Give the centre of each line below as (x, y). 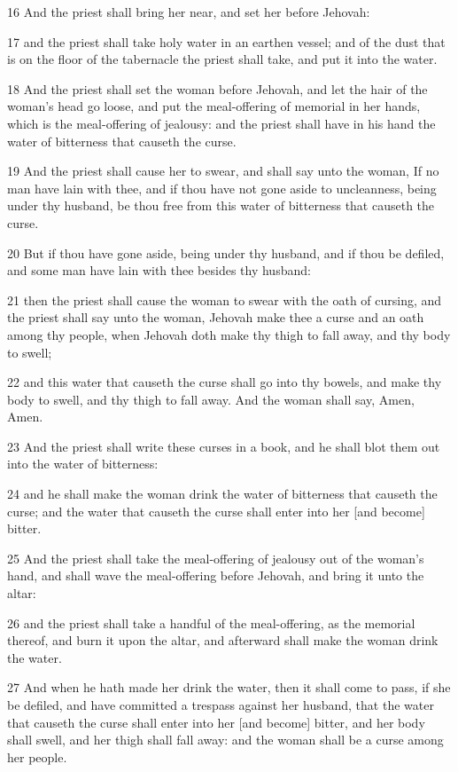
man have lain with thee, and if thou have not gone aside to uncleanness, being (222, 188)
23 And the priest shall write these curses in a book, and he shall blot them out (224, 446)
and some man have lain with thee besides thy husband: (159, 270)
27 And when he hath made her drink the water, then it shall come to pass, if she (229, 687)
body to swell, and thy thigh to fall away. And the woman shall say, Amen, (211, 399)
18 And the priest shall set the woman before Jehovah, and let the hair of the (217, 88)
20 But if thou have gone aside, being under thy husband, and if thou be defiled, (226, 252)
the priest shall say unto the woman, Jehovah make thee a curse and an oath (216, 317)
